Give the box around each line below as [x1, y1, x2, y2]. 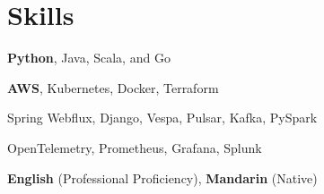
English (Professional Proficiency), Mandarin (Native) [7, 168, 318, 187]
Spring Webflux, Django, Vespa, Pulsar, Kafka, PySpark [7, 108, 318, 127]
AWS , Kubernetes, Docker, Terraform [7, 78, 219, 97]
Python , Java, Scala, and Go [7, 48, 171, 67]
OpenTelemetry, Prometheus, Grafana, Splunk [7, 138, 262, 156]
